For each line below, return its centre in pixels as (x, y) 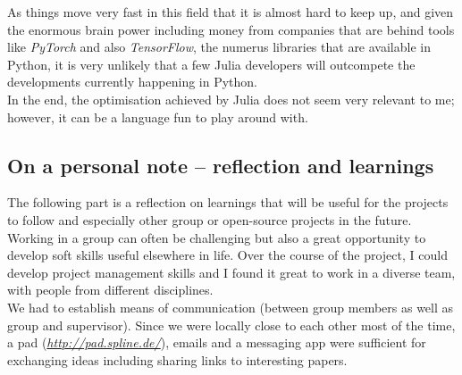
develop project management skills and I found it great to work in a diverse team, (231, 272)
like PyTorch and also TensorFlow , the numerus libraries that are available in (219, 47)
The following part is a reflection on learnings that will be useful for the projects (228, 202)
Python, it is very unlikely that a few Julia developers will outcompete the (211, 64)
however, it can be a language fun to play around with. (158, 117)
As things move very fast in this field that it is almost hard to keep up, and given (231, 12)
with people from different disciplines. (110, 290)
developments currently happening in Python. (133, 82)
